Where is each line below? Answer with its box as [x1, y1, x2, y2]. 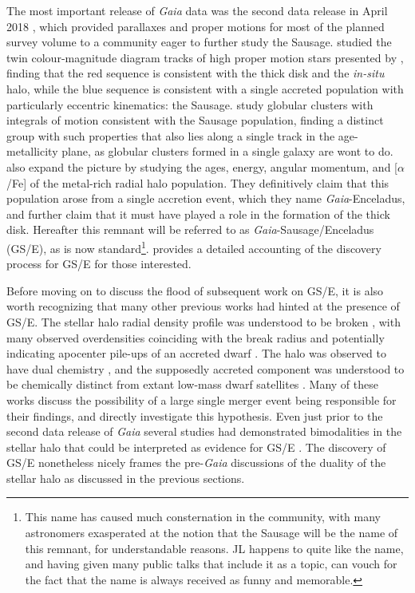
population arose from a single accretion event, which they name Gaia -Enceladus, [6, 190, 405, 207]
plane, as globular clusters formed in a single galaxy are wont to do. [61, 143, 393, 160]
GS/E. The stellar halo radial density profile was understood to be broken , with [6, 313, 401, 330]
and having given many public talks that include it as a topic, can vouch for [25, 555, 397, 572]
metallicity [6, 143, 58, 160]
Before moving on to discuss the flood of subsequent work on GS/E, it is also [6, 282, 384, 298]
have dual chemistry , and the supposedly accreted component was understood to [6, 360, 405, 377]
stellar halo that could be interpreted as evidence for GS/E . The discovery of [6, 438, 386, 455]
